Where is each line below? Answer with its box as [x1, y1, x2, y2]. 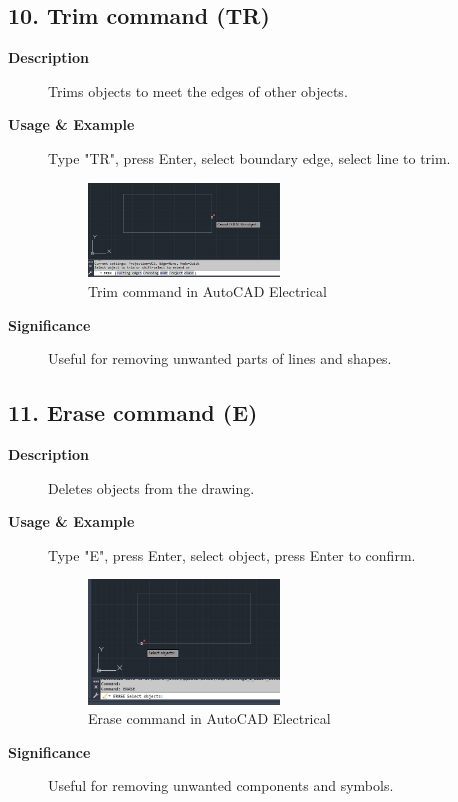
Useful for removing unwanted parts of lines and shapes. [48, 348, 392, 369]
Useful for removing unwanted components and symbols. [48, 775, 394, 796]
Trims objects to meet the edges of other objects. [48, 80, 348, 101]
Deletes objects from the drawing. [48, 477, 255, 498]
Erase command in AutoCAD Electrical [88, 708, 331, 729]
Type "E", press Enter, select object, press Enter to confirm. [48, 544, 416, 565]
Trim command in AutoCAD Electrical [88, 281, 327, 302]
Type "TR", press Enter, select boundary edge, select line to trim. [48, 147, 451, 168]
